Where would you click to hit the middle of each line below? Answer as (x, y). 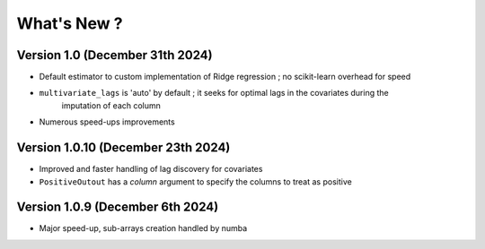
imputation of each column (111, 105)
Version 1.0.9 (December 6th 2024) (118, 207)
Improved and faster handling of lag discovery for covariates (151, 169)
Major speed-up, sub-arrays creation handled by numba (143, 228)
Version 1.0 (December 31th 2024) (115, 55)
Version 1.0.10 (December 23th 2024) (123, 148)
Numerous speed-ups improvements (107, 122)
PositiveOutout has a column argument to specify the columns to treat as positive (195, 181)
